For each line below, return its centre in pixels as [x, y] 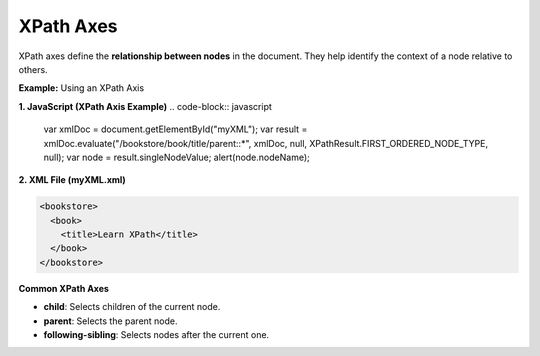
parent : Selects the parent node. [111, 321]
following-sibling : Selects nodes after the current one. [156, 334]
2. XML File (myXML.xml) [72, 180]
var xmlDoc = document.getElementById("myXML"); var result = [175, 129]
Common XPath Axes [64, 288]
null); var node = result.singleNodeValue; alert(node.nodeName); [176, 157]
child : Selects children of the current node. [132, 307]
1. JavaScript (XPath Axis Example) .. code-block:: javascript [145, 106]
